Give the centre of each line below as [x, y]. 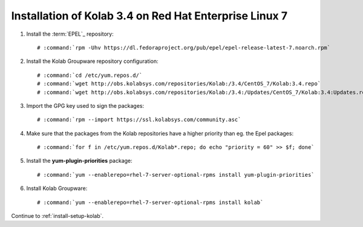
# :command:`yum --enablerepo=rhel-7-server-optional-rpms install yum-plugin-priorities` [176, 175]
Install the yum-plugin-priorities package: [79, 161]
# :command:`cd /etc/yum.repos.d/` [90, 75]
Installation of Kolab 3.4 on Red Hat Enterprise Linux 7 [149, 16]
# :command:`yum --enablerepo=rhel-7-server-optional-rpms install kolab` [150, 202]
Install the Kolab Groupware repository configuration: [92, 61]
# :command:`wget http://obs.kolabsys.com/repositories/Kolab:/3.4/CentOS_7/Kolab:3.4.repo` [179, 84]
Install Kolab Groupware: [57, 188]
